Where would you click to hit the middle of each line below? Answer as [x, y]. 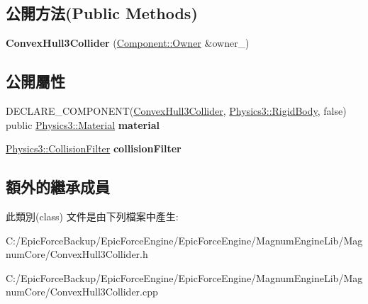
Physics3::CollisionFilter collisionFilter [94, 148]
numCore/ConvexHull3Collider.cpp [82, 292]
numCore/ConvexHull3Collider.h [77, 254]
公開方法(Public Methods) [102, 13]
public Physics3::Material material [83, 124]
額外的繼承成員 [58, 187]
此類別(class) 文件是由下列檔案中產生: [92, 216]
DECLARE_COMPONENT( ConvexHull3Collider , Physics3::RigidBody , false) [176, 111]
